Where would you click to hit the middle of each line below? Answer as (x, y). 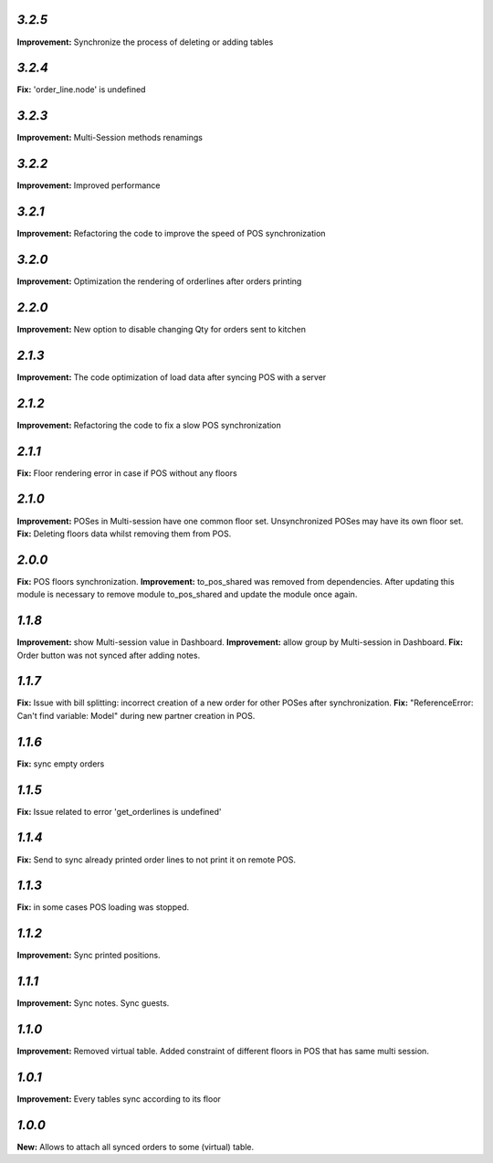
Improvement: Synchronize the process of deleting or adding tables (145, 42)
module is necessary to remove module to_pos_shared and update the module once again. (187, 595)
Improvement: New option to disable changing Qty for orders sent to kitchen (161, 329)
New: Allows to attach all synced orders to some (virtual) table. (136, 1147)
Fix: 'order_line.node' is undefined (81, 90)
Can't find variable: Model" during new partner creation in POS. (136, 715)
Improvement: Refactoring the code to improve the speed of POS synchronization (171, 234)
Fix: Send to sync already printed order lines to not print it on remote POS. (157, 860)
